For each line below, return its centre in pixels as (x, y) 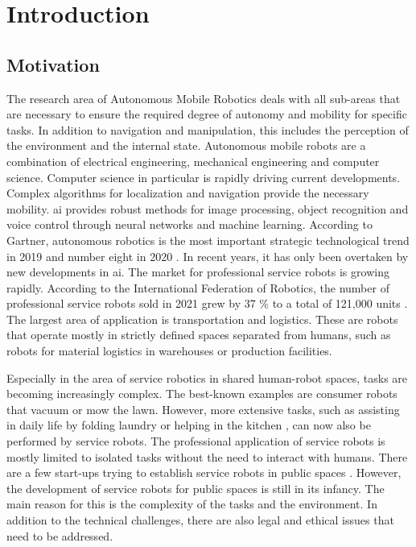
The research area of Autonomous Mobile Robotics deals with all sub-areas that (204, 98)
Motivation (53, 64)
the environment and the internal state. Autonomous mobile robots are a (186, 145)
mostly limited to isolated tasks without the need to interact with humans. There (207, 456)
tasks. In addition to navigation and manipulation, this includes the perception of (208, 129)
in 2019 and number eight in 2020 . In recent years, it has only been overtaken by (208, 256)
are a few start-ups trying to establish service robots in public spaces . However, (204, 472)
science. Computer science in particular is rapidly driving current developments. (204, 177)
